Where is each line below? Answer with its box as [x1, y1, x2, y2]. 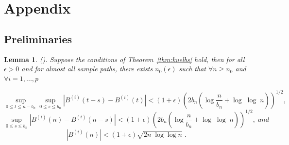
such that [179, 64, 206, 74]
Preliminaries [4, 31, 72, 46]
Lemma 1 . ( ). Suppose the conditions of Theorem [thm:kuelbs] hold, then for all [4, 54, 245, 64]
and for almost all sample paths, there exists [21, 64, 153, 74]
